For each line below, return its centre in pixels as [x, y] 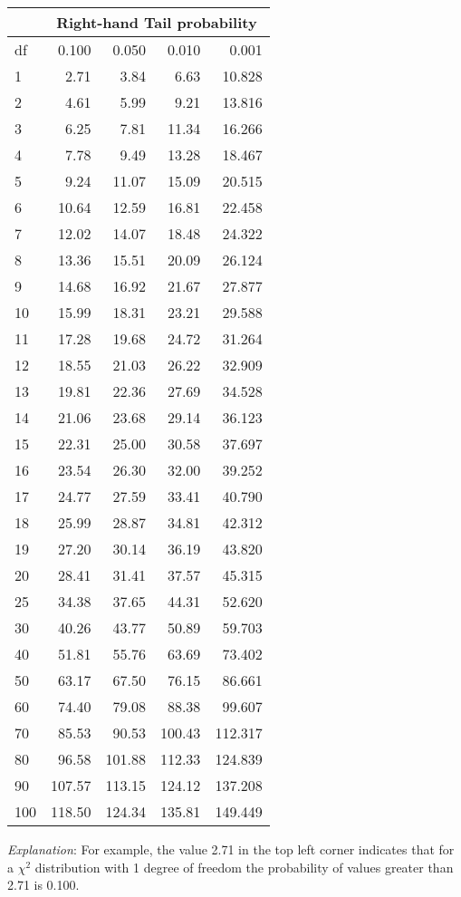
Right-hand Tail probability [157, 22]
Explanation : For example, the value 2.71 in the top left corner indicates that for [231, 849]
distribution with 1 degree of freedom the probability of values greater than [244, 867]
